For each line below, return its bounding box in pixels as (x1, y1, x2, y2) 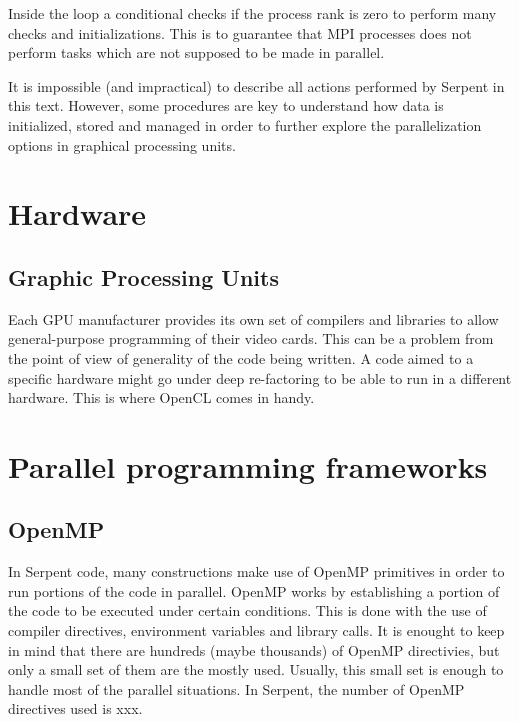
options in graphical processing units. (8, 134, 236, 155)
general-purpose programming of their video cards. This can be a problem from (8, 328, 494, 349)
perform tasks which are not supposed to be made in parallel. (8, 42, 385, 63)
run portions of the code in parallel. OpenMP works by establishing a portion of (8, 580, 500, 601)
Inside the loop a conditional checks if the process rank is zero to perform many (8, 3, 497, 23)
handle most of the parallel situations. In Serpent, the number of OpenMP (8, 678, 465, 699)
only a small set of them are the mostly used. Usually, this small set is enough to (8, 659, 504, 680)
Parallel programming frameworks (8, 445, 488, 486)
